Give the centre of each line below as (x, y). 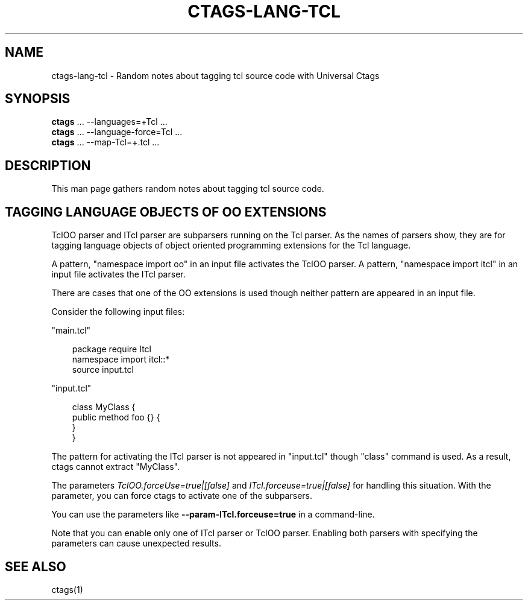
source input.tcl (103, 370)
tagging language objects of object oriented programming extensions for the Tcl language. (231, 245)
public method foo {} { (116, 417)
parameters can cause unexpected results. (136, 543)
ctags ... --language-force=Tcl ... (117, 132)
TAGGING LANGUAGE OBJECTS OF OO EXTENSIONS (166, 212)
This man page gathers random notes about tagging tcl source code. (188, 189)
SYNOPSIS (38, 99)
